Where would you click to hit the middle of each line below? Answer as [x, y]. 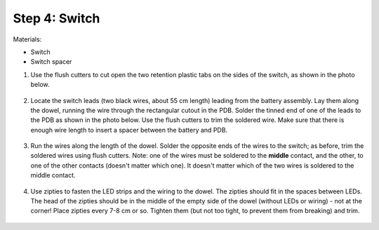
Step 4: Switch [56, 18]
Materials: [27, 39]
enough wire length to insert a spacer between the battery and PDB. [129, 130]
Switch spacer [51, 62]
